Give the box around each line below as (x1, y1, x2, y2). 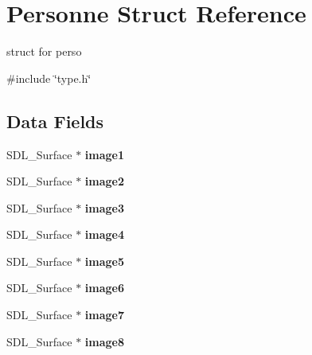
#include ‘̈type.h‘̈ (6, 69, 92, 86)
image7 (84, 306, 125, 323)
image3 (84, 199, 125, 216)
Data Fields (6, 108, 104, 133)
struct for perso (6, 43, 82, 60)
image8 (84, 333, 125, 349)
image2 (84, 173, 125, 189)
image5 (84, 252, 125, 269)
